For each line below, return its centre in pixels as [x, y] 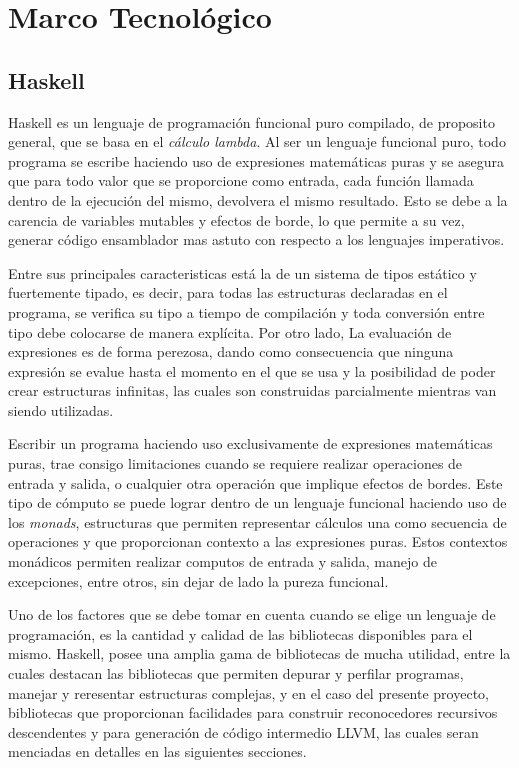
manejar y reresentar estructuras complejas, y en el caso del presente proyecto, [248, 692]
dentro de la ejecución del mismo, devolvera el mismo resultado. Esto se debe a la [258, 199]
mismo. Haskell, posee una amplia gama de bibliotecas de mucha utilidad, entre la [259, 653]
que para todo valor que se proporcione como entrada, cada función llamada [241, 180]
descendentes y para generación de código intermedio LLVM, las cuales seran [243, 731]
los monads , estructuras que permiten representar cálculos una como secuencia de [257, 521]
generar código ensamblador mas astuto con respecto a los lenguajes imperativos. [256, 239]
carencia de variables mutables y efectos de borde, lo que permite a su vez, [236, 219]
